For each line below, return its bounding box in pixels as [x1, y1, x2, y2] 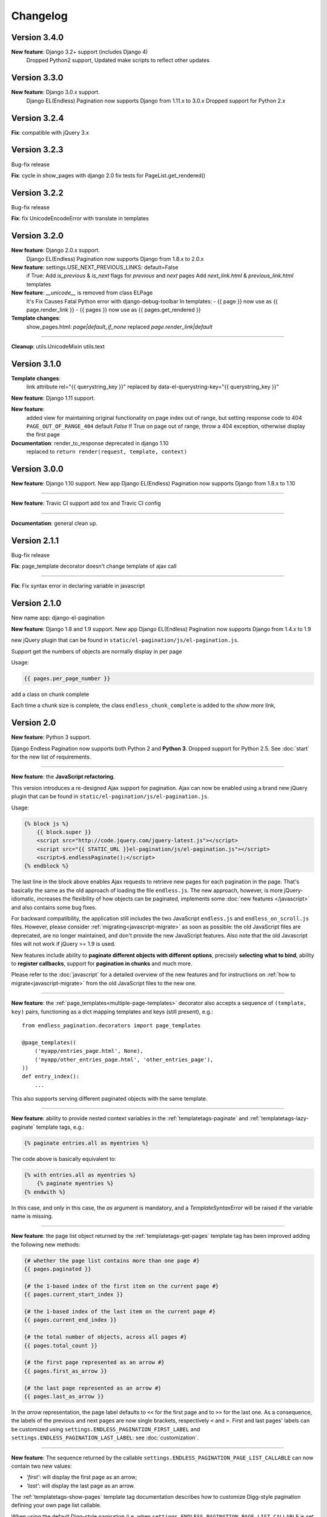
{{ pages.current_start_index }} [24, 1291, 124, 1298]
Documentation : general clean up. [11, 519, 98, 527]
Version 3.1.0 [11, 359, 62, 369]
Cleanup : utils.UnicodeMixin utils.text [11, 343, 105, 350]
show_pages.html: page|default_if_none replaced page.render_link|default [26, 323, 213, 330]
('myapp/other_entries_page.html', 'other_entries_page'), [34, 1056, 214, 1063]
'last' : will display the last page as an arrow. [26, 1482, 136, 1489]
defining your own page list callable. [11, 1502, 102, 1509]
